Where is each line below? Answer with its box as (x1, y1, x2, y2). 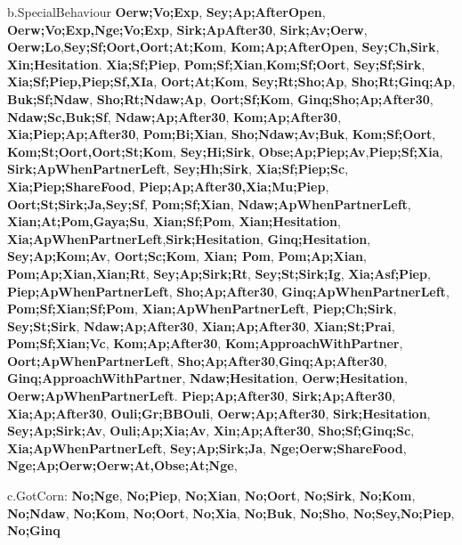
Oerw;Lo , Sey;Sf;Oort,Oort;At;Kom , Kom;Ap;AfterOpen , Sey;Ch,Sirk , (7, 37, 440, 56)
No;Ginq (7, 521, 61, 540)
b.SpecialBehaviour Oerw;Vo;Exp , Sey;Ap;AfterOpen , (7, 3, 326, 20)
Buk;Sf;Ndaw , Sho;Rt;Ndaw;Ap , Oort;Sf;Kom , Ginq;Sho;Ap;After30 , (7, 89, 434, 108)
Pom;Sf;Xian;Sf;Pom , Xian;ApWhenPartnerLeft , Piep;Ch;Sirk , (7, 299, 397, 318)
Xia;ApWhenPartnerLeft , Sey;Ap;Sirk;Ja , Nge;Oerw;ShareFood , (7, 438, 407, 457)
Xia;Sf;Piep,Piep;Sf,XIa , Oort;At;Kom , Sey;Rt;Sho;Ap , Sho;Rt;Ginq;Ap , (7, 72, 456, 91)
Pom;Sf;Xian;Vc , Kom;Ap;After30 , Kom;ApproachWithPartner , (7, 334, 403, 353)
